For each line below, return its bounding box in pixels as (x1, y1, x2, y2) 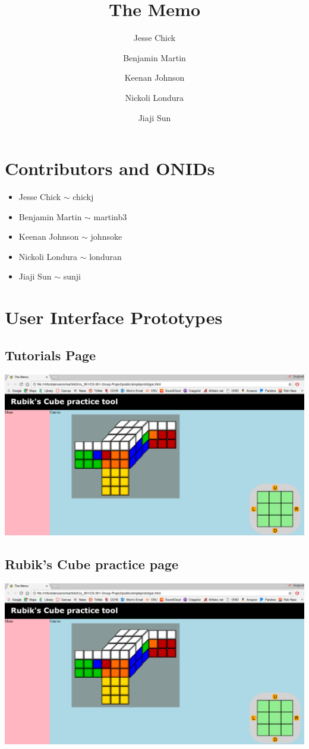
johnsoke (90, 230, 122, 243)
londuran (89, 250, 122, 262)
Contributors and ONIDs (5, 156, 215, 180)
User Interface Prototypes (5, 305, 223, 329)
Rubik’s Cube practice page (5, 554, 179, 573)
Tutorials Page (5, 345, 96, 364)
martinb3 (93, 210, 127, 223)
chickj (72, 191, 94, 203)
